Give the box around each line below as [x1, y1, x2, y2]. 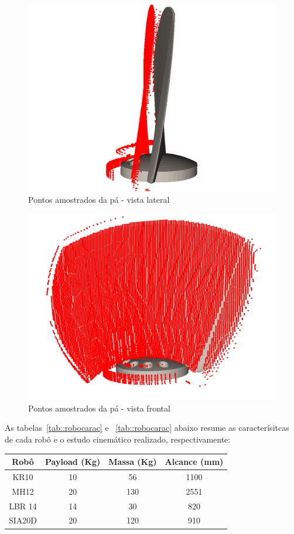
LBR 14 [9, 499, 37, 512]
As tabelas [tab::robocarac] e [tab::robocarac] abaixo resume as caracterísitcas [5, 421, 289, 434]
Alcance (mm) [165, 455, 224, 468]
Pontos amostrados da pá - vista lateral [28, 193, 170, 205]
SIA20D [9, 514, 37, 526]
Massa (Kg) [108, 455, 157, 468]
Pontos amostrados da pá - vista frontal [28, 402, 170, 414]
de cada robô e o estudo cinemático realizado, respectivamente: [5, 433, 231, 445]
